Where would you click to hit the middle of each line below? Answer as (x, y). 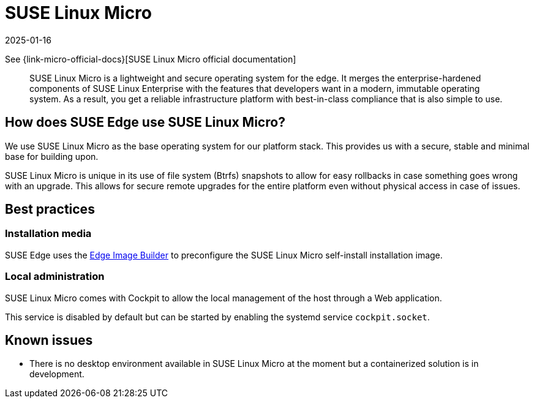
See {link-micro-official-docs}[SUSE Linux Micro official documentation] (151, 59)
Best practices (50, 209)
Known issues (49, 340)
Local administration (55, 277)
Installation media (48, 234)
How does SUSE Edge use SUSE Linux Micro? (145, 122)
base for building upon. (52, 156)
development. (57, 374)
